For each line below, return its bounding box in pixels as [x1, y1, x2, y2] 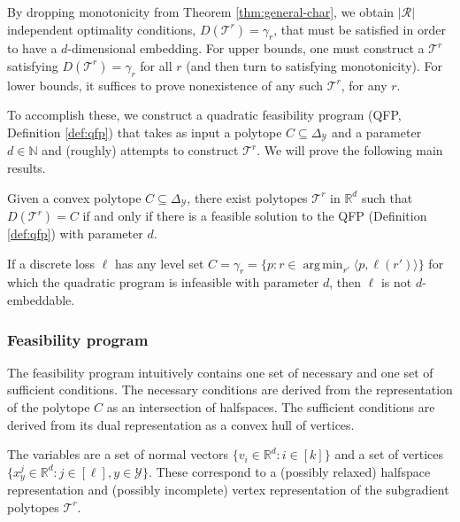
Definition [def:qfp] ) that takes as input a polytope [7, 122, 282, 141]
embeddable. [7, 291, 75, 309]
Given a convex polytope [7, 188, 142, 206]
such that [361, 188, 413, 206]
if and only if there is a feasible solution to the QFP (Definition [82, 206, 427, 225]
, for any [341, 75, 387, 94]
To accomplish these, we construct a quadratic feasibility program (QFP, [7, 105, 402, 124]
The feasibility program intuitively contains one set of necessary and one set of [7, 362, 433, 381]
